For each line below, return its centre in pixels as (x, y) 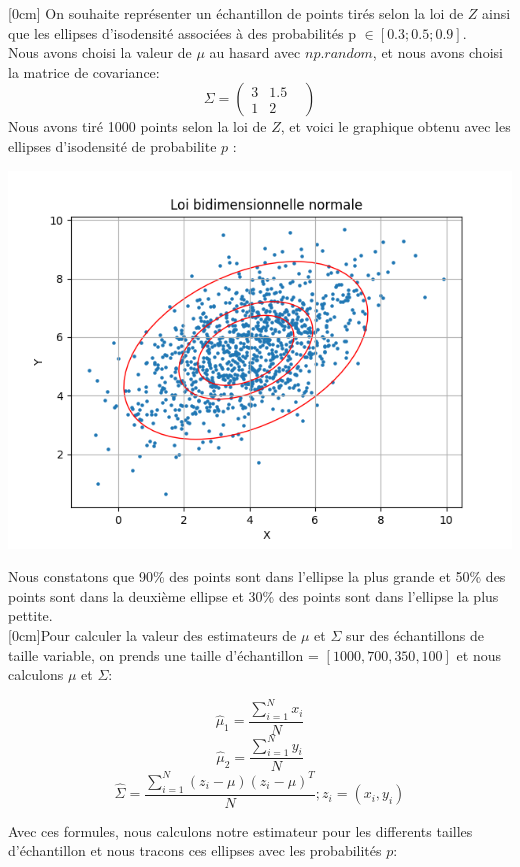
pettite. (30, 615)
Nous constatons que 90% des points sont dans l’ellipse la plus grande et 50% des (257, 576)
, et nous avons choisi (437, 52)
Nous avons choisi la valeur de (100, 52)
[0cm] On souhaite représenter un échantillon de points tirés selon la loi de (236, 13)
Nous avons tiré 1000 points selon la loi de (137, 126)
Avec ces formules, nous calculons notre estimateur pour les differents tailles (240, 830)
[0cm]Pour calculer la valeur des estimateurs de (152, 634)
